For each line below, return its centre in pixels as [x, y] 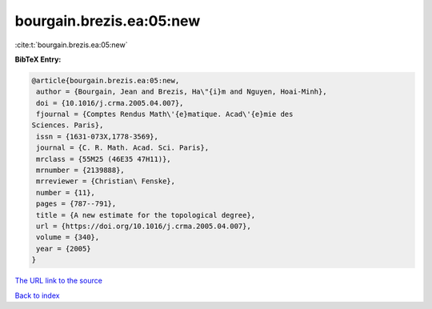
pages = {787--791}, [76, 204]
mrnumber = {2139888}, [81, 171]
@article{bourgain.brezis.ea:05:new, [106, 80]
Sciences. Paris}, [68, 125]
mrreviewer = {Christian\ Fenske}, [106, 181]
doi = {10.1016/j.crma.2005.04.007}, [110, 103]
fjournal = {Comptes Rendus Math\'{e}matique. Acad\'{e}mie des [165, 114]
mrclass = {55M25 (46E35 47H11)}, [104, 159]
